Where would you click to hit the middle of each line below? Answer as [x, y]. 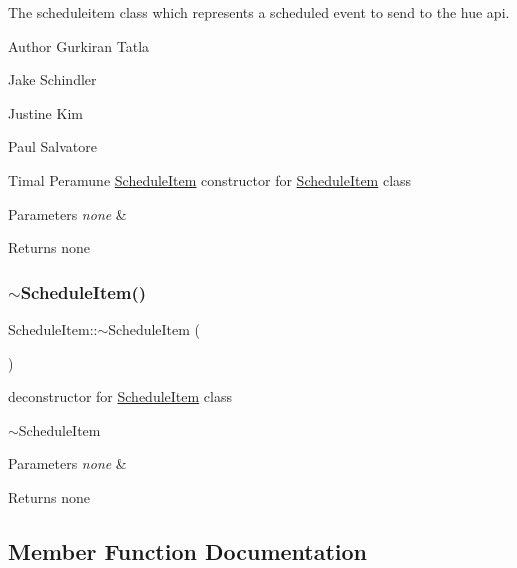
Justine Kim [45, 112]
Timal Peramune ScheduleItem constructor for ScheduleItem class [210, 179]
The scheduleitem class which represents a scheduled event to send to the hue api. [259, 12]
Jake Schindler [52, 79]
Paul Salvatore [52, 146]
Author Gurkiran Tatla [79, 45]
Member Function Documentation [188, 550]
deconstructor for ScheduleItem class [120, 396]
